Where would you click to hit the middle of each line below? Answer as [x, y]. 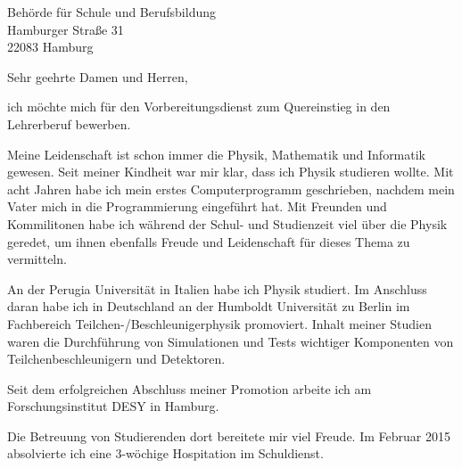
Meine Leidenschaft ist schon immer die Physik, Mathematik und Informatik [217, 154]
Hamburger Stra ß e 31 [66, 29]
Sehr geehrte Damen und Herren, [98, 76]
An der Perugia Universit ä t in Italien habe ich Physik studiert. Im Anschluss [217, 288]
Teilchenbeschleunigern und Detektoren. [116, 359]
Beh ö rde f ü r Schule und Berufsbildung [111, 12]
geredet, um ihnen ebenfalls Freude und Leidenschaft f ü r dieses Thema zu [209, 241]
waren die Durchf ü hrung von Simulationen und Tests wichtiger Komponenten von [231, 341]
